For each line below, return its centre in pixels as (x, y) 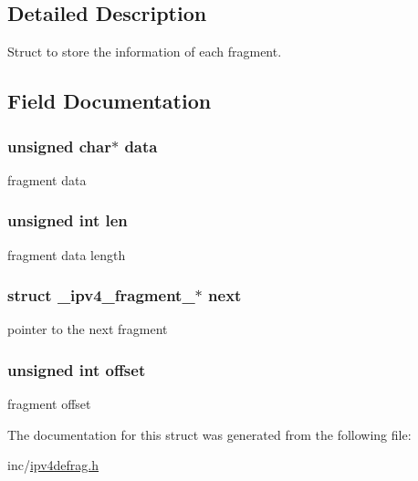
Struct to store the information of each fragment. (145, 52)
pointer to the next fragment (88, 329)
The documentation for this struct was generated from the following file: (209, 434)
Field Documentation (110, 101)
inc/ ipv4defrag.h (53, 465)
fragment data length (67, 254)
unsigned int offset (77, 369)
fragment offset (49, 404)
